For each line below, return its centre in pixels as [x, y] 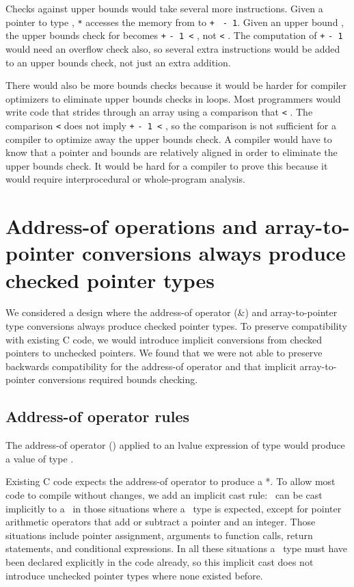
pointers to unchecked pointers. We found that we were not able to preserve [164, 353]
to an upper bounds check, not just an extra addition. [118, 62]
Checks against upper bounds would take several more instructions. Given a [164, 8]
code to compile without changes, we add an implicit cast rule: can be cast [164, 495]
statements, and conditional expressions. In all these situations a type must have [177, 548]
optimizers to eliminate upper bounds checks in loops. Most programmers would [173, 98]
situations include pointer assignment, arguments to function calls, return [159, 535]
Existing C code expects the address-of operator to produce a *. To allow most [171, 481]
